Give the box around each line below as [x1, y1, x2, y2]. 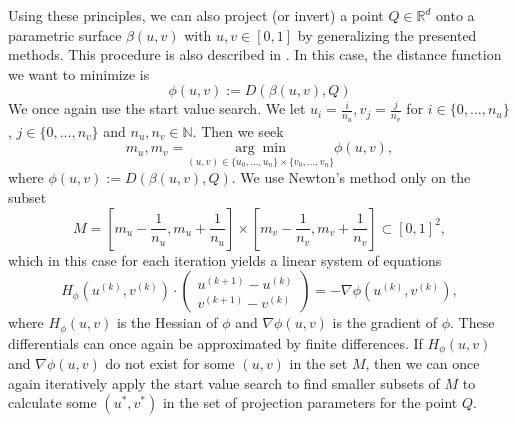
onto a [436, 5, 475, 25]
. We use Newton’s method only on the [231, 167, 471, 188]
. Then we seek [192, 120, 284, 141]
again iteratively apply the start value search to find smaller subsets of [8, 372, 440, 393]
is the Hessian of [116, 312, 218, 333]
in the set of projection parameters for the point [162, 392, 458, 413]
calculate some [8, 392, 97, 413]
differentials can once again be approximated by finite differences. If [8, 332, 423, 353]
